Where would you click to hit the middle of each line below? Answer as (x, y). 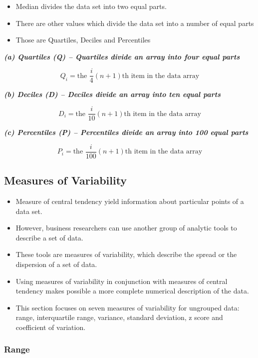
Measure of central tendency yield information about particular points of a (130, 201)
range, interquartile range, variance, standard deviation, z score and (119, 317)
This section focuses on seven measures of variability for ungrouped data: (128, 307)
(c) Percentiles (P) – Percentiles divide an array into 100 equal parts (126, 132)
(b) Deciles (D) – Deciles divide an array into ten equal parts (112, 94)
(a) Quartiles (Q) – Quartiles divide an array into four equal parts (122, 56)
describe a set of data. (49, 237)
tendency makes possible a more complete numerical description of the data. (132, 291)
